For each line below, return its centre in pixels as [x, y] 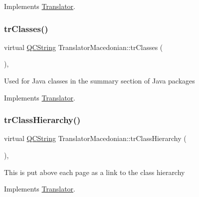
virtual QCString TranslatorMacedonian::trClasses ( [84, 47]
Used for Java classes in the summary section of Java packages [99, 80]
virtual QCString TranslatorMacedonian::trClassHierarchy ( [95, 138]
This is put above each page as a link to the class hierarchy [95, 172]
